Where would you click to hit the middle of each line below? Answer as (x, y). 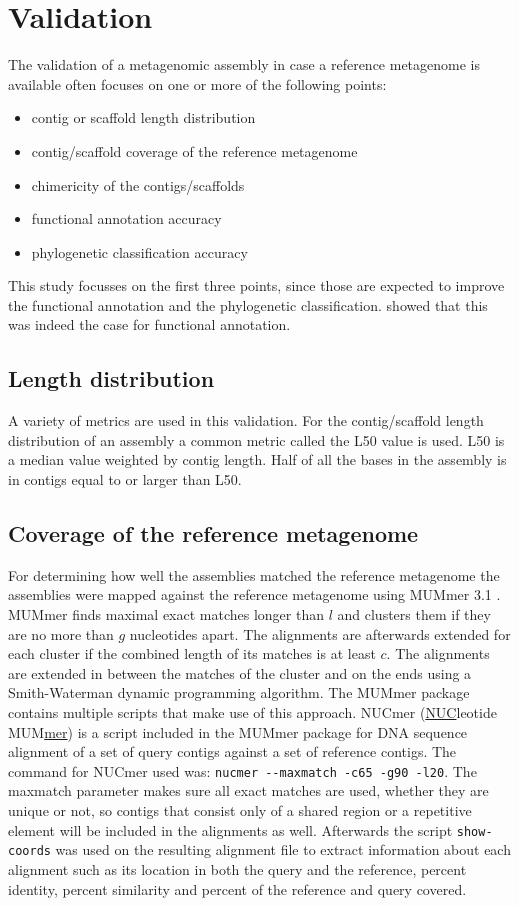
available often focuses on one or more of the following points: (197, 83)
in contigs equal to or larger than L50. (125, 479)
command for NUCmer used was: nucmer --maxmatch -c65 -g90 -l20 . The (242, 770)
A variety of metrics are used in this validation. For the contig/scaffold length (246, 420)
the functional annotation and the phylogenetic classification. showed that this (248, 304)
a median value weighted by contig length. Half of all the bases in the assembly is (257, 459)
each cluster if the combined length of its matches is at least (192, 653)
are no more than (61, 633)
